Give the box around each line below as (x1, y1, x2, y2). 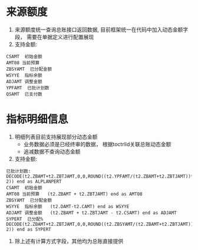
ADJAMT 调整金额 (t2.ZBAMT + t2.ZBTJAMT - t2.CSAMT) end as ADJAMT (6, 210, 177, 216)
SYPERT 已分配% (6, 216, 44, 222)
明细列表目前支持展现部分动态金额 (14, 133, 98, 140)
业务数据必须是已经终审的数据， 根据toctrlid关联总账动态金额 (23, 140, 171, 147)
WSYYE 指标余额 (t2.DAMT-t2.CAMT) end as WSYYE (6, 203, 130, 209)
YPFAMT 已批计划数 (6, 85, 49, 91)
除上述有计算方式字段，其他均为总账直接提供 (14, 237, 124, 245)
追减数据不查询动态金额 (23, 148, 81, 155)
